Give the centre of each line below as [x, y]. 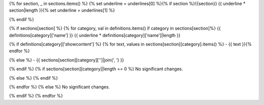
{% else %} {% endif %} [33, 78]
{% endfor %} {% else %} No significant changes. [59, 87]
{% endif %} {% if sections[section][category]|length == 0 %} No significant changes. [96, 69]
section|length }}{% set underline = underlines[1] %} [62, 10]
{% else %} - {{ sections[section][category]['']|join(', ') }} [66, 60]
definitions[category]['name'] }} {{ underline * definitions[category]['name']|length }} [95, 35]
